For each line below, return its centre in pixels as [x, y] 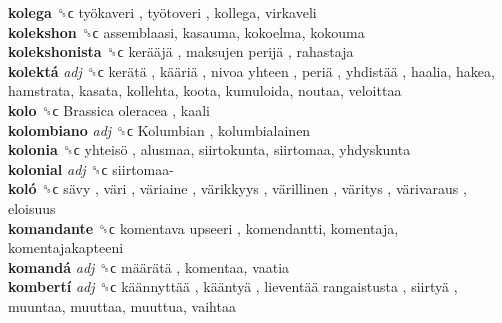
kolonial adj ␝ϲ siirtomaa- [91, 168]
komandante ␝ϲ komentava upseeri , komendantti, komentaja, [203, 227]
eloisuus [32, 207]
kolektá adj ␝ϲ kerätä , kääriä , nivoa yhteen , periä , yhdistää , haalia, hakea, [251, 70]
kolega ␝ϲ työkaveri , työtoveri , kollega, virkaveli [162, 12]
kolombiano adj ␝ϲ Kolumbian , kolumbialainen [159, 129]
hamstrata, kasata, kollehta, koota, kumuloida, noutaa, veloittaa [205, 90]
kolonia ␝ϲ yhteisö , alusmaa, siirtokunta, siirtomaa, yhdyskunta [209, 149]
